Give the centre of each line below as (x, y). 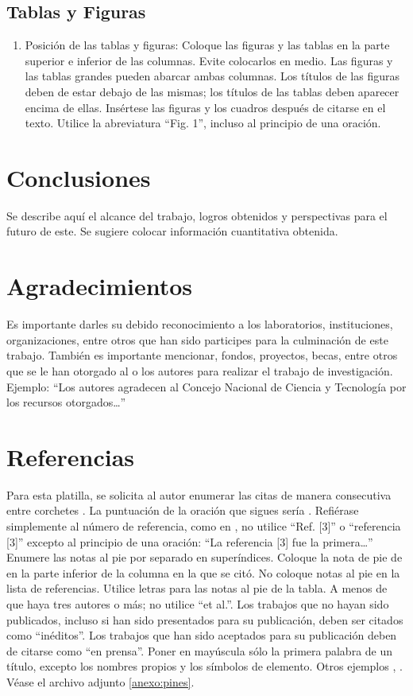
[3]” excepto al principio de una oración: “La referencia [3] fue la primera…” (190, 541)
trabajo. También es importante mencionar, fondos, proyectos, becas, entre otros (202, 355)
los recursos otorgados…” (66, 402)
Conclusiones (79, 177)
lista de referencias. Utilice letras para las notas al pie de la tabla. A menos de (197, 588)
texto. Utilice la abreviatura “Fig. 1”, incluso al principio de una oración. (203, 123)
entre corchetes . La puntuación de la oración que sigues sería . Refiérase (183, 510)
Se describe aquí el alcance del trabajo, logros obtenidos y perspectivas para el (197, 215)
